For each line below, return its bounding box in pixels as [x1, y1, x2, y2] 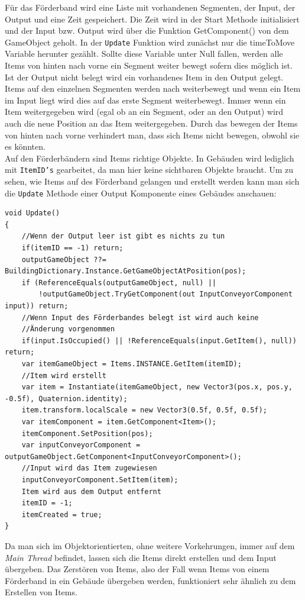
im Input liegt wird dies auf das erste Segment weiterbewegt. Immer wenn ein [5, 93, 286, 106]
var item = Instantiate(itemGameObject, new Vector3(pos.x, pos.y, [21, 383, 293, 392]
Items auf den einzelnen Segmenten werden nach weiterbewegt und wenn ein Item [5, 82, 301, 95]
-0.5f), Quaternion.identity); [5, 394, 128, 403]
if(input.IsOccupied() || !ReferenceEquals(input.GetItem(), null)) [21, 336, 297, 345]
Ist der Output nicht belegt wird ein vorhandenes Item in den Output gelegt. [5, 70, 284, 83]
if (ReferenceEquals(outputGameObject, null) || [21, 278, 216, 287]
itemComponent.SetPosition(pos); [21, 429, 153, 438]
